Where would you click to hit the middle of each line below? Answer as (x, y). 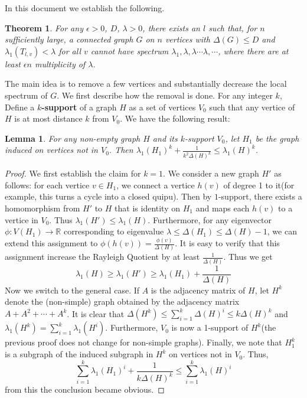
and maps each (223, 208)
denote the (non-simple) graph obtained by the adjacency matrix (122, 301)
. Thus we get (248, 257)
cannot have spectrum (130, 50)
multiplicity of (60, 63)
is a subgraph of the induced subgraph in (79, 354)
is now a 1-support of (210, 327)
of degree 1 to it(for (259, 185)
